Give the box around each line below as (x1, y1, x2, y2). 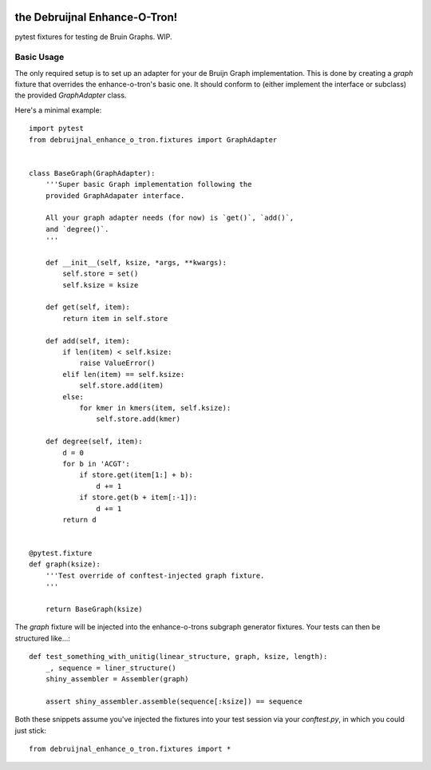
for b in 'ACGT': (62, 459, 131, 468)
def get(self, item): (45, 303, 131, 312)
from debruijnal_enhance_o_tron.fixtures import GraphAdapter (29, 135, 278, 144)
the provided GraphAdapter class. (14, 90, 127, 100)
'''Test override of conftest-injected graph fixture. (45, 571, 265, 580)
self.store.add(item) (79, 381, 164, 391)
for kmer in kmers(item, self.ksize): (79, 403, 231, 412)
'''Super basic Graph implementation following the (45, 180, 252, 189)
